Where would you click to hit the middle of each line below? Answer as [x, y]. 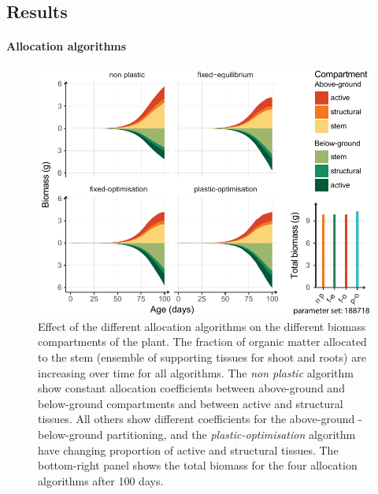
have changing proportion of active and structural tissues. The [188, 449]
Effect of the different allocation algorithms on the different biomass [202, 326]
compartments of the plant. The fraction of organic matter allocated [202, 342]
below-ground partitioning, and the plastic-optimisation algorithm [197, 434]
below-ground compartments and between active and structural [191, 403]
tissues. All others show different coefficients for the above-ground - [200, 419]
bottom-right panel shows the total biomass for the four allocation [198, 465]
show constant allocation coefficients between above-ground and [191, 388]
